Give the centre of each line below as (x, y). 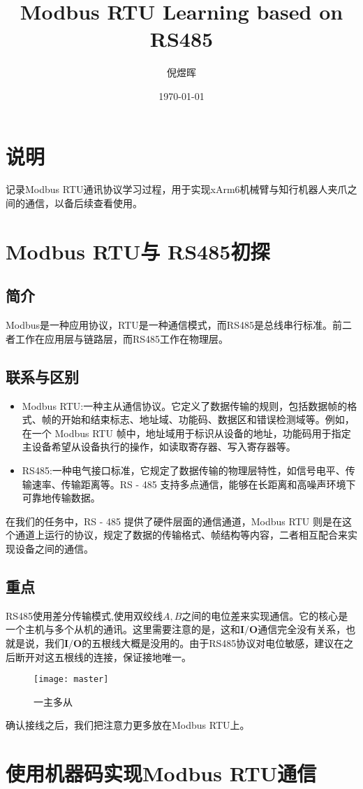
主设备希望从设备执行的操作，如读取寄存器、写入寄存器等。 (159, 447)
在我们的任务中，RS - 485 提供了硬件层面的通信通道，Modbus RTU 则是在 (174, 521)
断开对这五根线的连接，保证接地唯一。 (103, 656)
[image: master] (71, 680)
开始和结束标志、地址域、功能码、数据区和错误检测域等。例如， (208, 419)
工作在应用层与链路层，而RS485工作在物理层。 (122, 338)
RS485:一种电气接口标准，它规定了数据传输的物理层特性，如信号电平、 (184, 470)
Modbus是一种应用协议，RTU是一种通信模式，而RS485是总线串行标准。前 (174, 325)
